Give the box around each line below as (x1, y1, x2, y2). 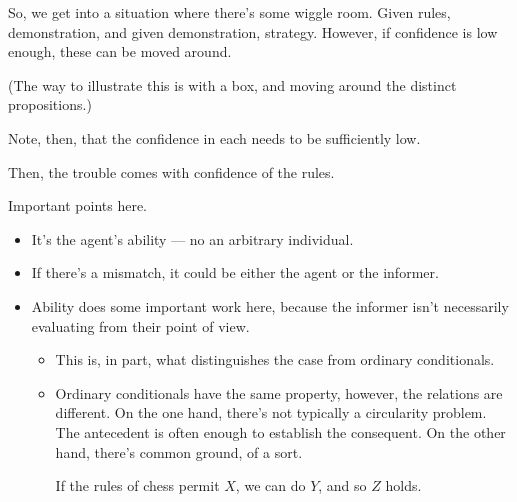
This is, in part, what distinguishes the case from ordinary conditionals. (55, 349, 495, 370)
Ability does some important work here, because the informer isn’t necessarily (31, 295, 509, 316)
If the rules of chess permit (55, 475, 220, 496)
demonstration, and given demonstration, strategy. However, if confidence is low (8, 21, 498, 42)
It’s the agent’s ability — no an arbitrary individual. (31, 228, 354, 249)
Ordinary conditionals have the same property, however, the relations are (55, 382, 503, 403)
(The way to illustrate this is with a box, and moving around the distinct (8, 74, 457, 95)
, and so (318, 475, 367, 496)
